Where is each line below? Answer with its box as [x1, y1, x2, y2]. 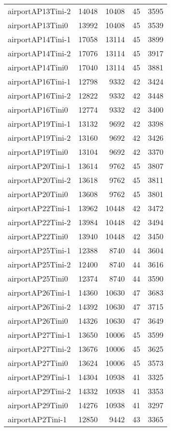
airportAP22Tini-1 [8, 202, 71, 214]
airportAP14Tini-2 [8, 48, 71, 59]
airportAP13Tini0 [8, 19, 68, 31]
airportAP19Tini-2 [8, 132, 71, 143]
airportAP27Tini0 [8, 357, 68, 368]
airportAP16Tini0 [8, 104, 68, 115]
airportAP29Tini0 [8, 399, 68, 411]
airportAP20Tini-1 [8, 160, 71, 171]
